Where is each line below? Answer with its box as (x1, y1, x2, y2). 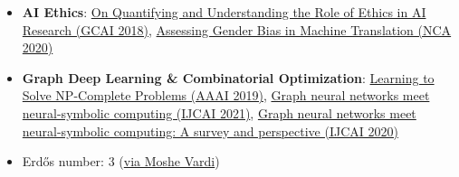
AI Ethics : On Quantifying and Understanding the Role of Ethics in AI (22, 3, 426, 21)
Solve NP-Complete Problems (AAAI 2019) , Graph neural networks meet (22, 86, 430, 105)
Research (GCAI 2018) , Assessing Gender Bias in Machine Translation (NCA (22, 20, 452, 39)
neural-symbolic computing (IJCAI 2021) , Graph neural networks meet (22, 103, 416, 122)
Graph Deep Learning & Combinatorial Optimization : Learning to (22, 68, 435, 87)
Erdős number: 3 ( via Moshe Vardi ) (22, 152, 220, 171)
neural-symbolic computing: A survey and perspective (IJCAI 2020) (22, 121, 398, 140)
